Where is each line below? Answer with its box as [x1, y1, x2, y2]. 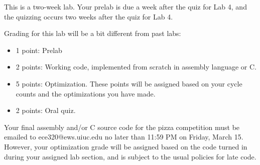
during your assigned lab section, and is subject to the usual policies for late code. [4, 151, 256, 161]
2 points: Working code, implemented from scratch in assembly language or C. [16, 61, 256, 72]
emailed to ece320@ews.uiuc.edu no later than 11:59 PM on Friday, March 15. [4, 131, 243, 142]
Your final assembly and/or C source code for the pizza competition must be [4, 121, 240, 132]
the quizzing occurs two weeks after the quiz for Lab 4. [4, 11, 173, 21]
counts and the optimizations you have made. [16, 88, 156, 98]
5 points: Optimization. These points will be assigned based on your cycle [16, 78, 242, 88]
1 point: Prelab [16, 44, 62, 55]
